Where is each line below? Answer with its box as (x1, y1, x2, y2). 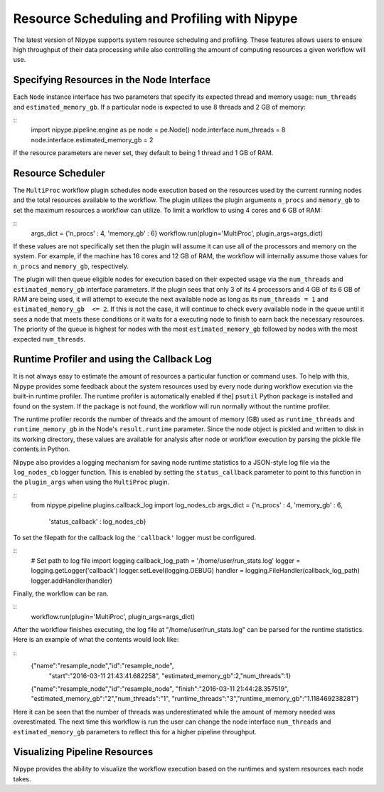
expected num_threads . (13, 334, 86, 343)
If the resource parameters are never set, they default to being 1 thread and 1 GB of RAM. (13, 149, 274, 157)
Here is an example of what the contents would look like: (13, 635, 179, 644)
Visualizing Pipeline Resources (13, 746, 154, 758)
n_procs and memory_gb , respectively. (13, 262, 129, 270)
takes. (13, 774, 31, 783)
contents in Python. (13, 445, 70, 453)
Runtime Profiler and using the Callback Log (13, 353, 213, 366)
